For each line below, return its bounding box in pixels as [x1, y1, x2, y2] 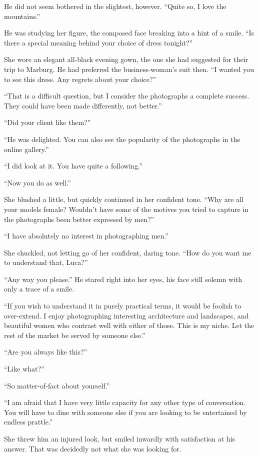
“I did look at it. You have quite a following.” [4, 160, 142, 171]
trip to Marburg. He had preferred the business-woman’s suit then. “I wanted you [4, 63, 254, 74]
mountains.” [4, 10, 40, 21]
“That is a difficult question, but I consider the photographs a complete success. [4, 90, 249, 101]
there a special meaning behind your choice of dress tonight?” [4, 37, 193, 47]
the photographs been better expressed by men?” [4, 213, 154, 224]
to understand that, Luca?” [4, 257, 88, 267]
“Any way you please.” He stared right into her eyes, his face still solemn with [4, 273, 242, 284]
